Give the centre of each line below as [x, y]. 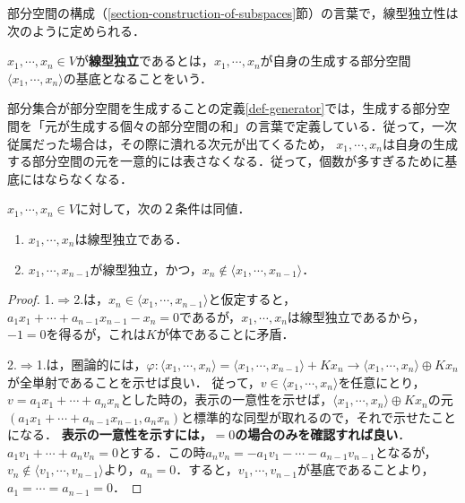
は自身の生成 [420, 143]
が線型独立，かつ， [146, 269]
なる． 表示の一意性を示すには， [116, 434]
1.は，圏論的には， [91, 364]
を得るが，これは [96, 334]
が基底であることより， [366, 469]
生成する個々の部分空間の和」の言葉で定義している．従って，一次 [263, 125]
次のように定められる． [76, 30]
